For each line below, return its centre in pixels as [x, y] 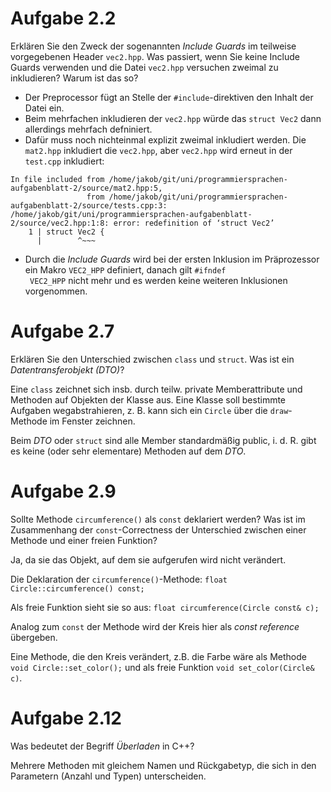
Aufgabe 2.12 [66, 718]
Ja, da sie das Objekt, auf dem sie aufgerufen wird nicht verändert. [148, 559]
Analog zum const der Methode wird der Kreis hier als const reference [155, 626]
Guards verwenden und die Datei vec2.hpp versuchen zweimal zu [144, 67]
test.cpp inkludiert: [64, 161]
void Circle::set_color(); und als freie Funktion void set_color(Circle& [162, 667]
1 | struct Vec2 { [66, 232]
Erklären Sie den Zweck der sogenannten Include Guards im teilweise [153, 46]
